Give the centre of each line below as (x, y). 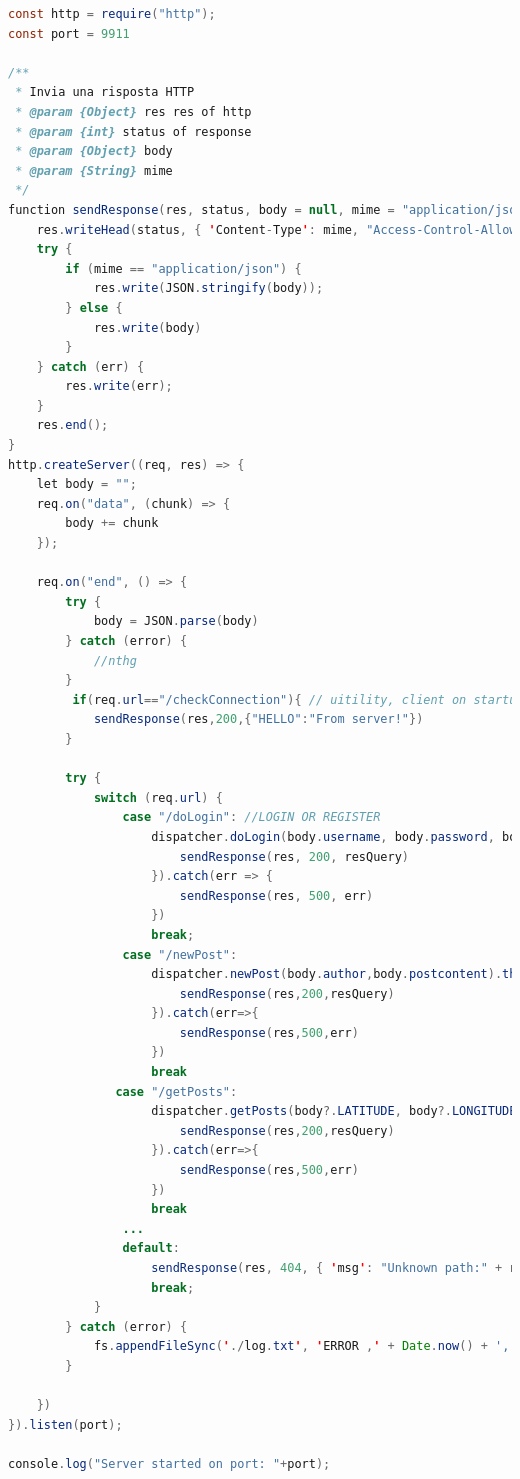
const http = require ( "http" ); (112, 14)
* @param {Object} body (94, 151)
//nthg (115, 660)
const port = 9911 (69, 33)
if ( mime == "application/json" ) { (183, 268)
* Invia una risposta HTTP (105, 92)
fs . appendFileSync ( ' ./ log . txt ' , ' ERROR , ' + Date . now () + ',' (305, 1346)
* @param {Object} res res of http (133, 111)
